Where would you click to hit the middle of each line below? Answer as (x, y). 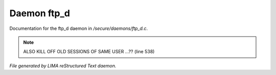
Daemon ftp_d (40, 13)
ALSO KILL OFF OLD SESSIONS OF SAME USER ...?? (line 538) (89, 52)
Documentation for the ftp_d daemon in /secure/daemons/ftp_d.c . (79, 28)
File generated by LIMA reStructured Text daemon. (63, 65)
